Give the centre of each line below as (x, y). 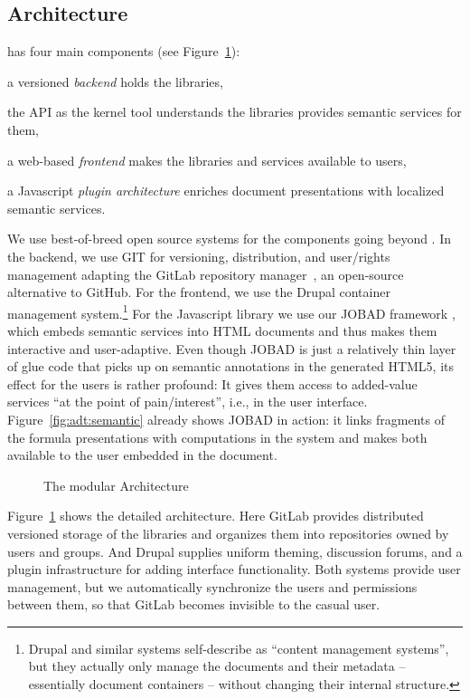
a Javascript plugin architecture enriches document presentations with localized (226, 191)
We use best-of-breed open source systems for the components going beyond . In (230, 239)
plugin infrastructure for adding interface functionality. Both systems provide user (234, 569)
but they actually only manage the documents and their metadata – (217, 666)
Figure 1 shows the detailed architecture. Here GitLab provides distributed (216, 516)
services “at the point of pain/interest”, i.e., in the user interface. (188, 402)
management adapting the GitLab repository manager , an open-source (206, 274)
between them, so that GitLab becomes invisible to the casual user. (194, 604)
